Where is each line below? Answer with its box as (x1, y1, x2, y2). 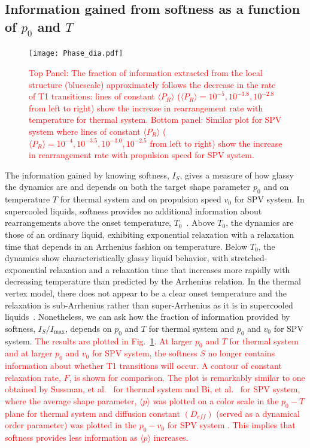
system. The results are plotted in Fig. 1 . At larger (5, 334, 193, 347)
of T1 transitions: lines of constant (29, 90, 155, 102)
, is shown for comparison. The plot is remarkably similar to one (69, 371, 305, 383)
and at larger (5, 347, 53, 359)
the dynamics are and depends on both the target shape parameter (5, 180, 251, 193)
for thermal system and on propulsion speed (60, 193, 221, 205)
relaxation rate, (5, 371, 61, 383)
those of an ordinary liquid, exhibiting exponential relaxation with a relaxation (5, 228, 294, 240)
